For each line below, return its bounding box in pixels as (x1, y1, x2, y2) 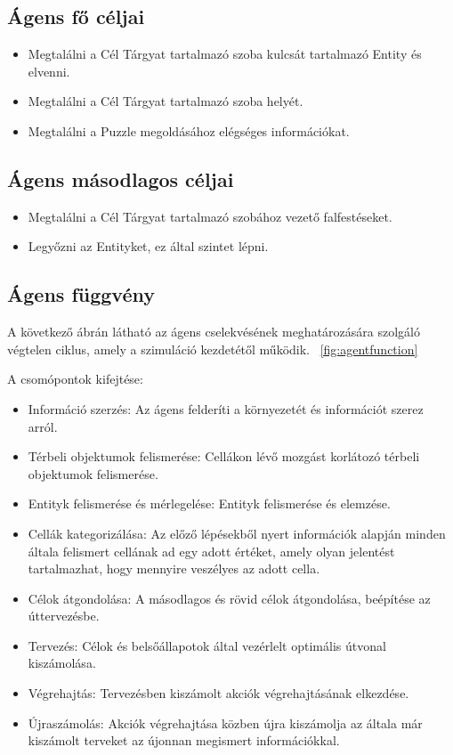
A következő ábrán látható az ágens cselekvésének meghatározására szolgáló (7, 322, 420, 341)
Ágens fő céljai (7, 3, 145, 30)
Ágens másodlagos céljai (7, 165, 234, 192)
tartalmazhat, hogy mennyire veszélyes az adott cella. (28, 559, 320, 578)
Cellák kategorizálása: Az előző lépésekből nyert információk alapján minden (28, 524, 446, 542)
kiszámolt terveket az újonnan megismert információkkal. (28, 731, 340, 750)
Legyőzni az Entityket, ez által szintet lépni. (28, 237, 269, 256)
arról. (28, 417, 58, 435)
